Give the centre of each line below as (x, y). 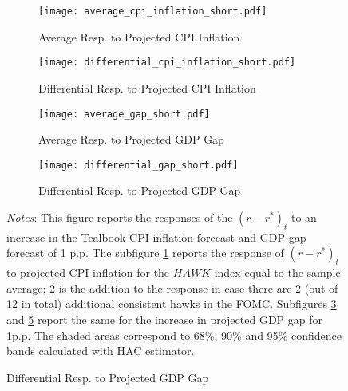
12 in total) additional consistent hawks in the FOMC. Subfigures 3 (172, 304)
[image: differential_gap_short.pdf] (138, 165)
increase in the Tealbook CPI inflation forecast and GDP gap (156, 237)
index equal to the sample (277, 273)
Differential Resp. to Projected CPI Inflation (147, 87)
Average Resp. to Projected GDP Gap (131, 139)
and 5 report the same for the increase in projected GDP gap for (164, 319)
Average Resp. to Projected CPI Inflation (139, 36)
